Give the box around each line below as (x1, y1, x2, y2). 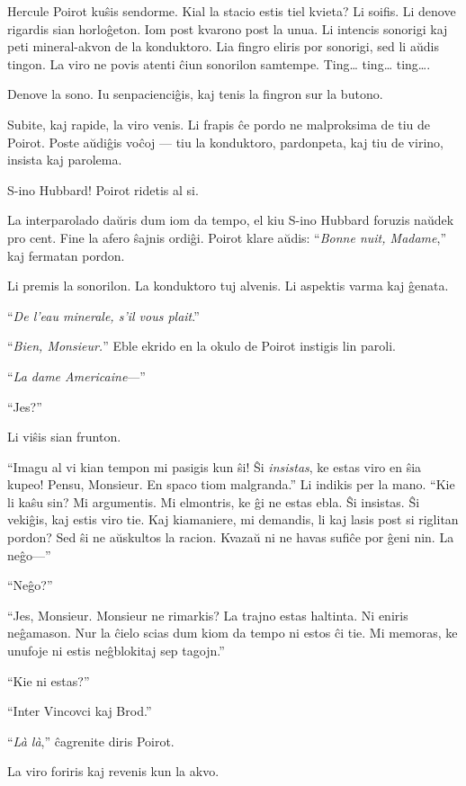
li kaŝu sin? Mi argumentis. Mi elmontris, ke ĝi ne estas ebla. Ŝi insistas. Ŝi (7, 492, 420, 511)
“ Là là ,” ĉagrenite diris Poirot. (7, 731, 175, 750)
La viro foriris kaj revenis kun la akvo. (7, 762, 220, 781)
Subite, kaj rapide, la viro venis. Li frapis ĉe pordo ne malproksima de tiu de (7, 114, 431, 133)
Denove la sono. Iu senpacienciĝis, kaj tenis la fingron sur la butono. (7, 85, 383, 103)
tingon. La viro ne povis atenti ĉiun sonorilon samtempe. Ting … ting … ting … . (7, 54, 431, 73)
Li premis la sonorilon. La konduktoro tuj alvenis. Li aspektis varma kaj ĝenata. (7, 276, 449, 295)
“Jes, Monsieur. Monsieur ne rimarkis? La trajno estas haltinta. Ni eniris (7, 605, 408, 624)
